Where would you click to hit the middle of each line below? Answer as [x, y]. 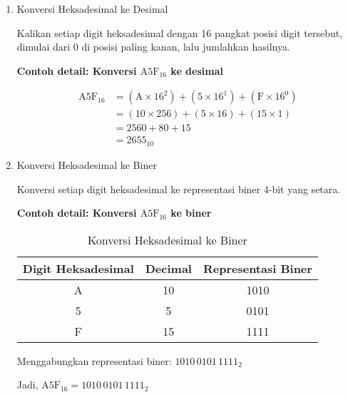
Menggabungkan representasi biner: [94, 360]
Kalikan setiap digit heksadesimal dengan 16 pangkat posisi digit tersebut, [180, 32]
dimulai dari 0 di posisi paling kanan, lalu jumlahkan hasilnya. [153, 47]
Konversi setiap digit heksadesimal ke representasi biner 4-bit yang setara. [179, 189]
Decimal [168, 268]
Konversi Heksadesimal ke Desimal [92, 9]
